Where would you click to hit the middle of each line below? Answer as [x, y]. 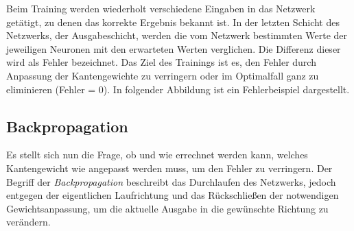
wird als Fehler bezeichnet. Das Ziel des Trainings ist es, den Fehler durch [161, 62]
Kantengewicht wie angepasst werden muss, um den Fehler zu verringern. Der [169, 168]
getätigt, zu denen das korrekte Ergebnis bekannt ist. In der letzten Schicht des [173, 22]
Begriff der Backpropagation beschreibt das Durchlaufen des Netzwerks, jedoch [171, 181]
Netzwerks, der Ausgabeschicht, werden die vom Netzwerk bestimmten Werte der [177, 35]
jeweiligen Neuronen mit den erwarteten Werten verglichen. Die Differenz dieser [174, 48]
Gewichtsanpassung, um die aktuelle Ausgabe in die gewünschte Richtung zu [167, 208]
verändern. [28, 222]
